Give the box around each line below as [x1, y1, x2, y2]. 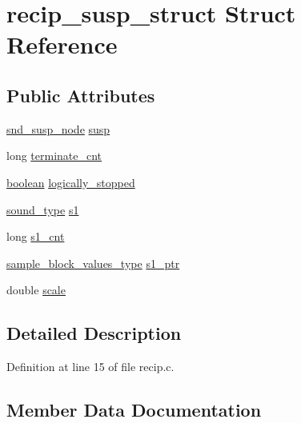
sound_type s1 [6, 201, 79, 217]
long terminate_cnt [6, 147, 102, 164]
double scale [6, 281, 66, 298]
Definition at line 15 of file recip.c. [6, 358, 175, 375]
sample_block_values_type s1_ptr [6, 254, 180, 271]
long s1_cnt [6, 228, 65, 245]
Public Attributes [6, 82, 155, 107]
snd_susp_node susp [6, 120, 110, 137]
